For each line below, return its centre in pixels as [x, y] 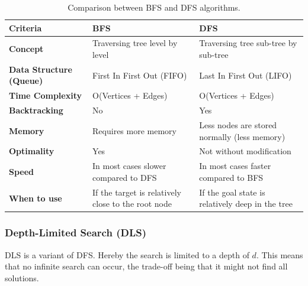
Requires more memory [134, 130]
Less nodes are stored [238, 125]
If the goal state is [232, 192]
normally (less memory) [242, 136]
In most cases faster [235, 166]
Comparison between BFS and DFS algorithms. [154, 7]
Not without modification [245, 151]
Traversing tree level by [135, 43]
